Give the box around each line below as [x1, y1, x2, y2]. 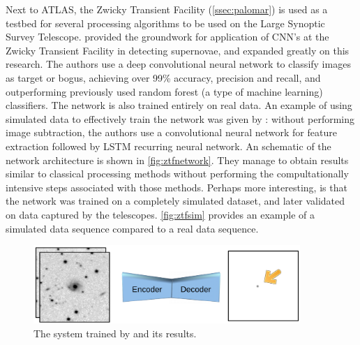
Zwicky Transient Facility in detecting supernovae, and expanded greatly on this [6, 43, 350, 57]
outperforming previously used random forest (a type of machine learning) [6, 84, 323, 98]
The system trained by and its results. [33, 325, 197, 340]
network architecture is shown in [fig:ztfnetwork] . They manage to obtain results [6, 152, 349, 167]
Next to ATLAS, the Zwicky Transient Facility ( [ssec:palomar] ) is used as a [6, 2, 328, 16]
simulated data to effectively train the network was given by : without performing [6, 111, 355, 126]
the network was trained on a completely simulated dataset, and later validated [6, 193, 345, 208]
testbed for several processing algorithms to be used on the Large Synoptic [6, 15, 325, 30]
